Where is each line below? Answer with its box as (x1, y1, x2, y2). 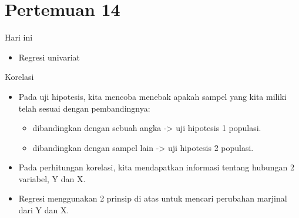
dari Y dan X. (18, 204, 69, 216)
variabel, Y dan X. (18, 172, 86, 185)
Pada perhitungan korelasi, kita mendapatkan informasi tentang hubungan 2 (18, 161, 294, 173)
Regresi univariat (18, 51, 80, 63)
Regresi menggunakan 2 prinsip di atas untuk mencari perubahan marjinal (18, 192, 287, 204)
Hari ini (5, 31, 33, 43)
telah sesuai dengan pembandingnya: (18, 102, 150, 114)
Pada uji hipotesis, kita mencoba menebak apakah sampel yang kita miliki (18, 90, 287, 102)
